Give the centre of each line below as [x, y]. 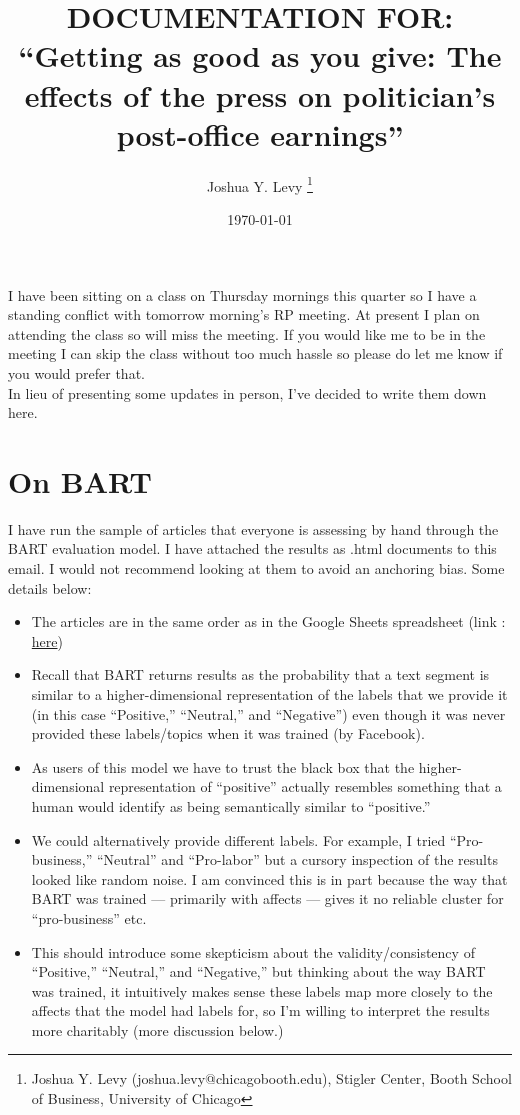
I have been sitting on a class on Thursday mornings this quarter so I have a [242, 294]
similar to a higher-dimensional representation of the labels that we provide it [269, 693]
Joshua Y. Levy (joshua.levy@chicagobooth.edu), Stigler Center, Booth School [271, 1078]
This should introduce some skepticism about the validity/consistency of [253, 951]
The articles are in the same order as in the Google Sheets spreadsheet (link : [268, 621]
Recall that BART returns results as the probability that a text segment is [260, 674]
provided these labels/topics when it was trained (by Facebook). [228, 733]
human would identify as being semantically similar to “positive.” [231, 805]
